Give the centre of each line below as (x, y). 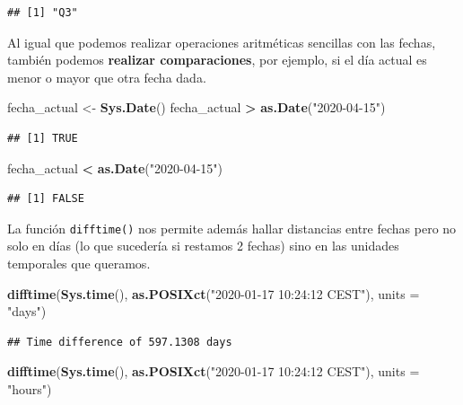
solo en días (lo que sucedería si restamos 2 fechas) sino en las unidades (203, 246)
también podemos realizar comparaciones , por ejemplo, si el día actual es (217, 60)
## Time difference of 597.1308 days (120, 342)
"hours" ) (30, 388)
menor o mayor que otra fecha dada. (107, 77)
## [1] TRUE (43, 138)
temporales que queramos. (79, 263)
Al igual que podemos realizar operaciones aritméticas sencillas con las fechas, (222, 42)
